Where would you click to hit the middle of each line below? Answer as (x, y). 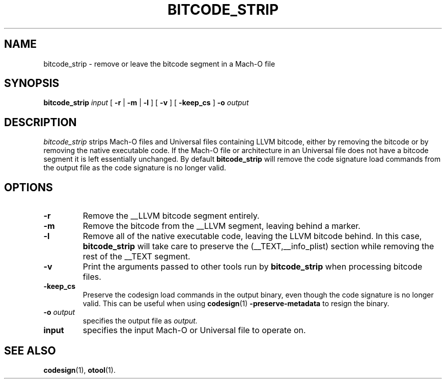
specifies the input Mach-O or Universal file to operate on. (194, 330)
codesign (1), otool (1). (79, 370)
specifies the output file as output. (140, 321)
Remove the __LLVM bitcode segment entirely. (171, 216)
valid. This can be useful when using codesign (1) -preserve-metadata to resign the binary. (236, 304)
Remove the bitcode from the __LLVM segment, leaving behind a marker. (221, 226)
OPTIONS (29, 187)
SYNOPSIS (32, 83)
